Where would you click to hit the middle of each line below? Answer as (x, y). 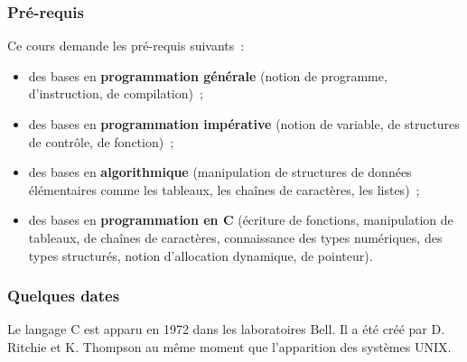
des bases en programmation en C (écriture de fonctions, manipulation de (241, 220)
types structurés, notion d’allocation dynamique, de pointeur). (201, 255)
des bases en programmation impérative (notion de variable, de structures (244, 124)
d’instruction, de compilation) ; (116, 93)
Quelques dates (64, 296)
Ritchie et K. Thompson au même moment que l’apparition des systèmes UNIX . (229, 346)
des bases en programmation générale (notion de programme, (208, 75)
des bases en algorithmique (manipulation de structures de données (220, 172)
